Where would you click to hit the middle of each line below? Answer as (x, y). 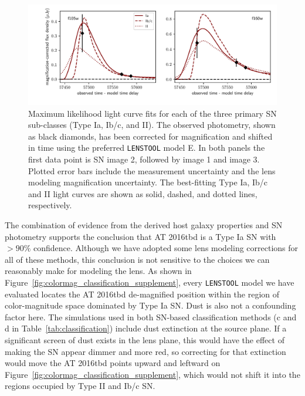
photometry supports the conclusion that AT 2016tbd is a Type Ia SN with (140, 236)
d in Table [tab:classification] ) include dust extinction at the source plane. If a (146, 328)
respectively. (50, 205)
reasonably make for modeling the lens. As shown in (98, 271)
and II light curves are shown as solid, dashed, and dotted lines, (143, 193)
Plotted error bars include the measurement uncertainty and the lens (152, 170)
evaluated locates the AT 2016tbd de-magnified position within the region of (142, 294)
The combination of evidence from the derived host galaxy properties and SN (144, 225)
